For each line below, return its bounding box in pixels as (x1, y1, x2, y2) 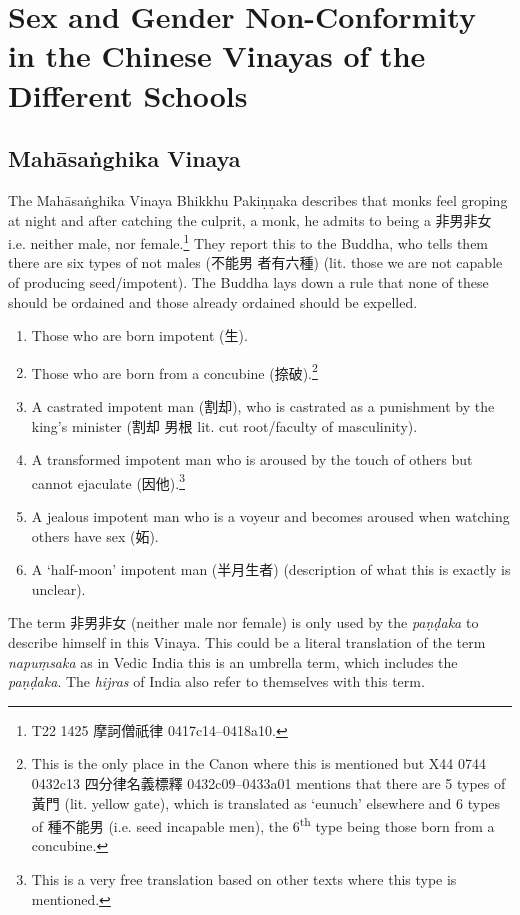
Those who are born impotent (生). (31, 325, 248, 346)
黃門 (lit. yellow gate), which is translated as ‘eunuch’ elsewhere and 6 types (31, 792, 501, 813)
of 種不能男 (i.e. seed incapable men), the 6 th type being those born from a (31, 813, 495, 836)
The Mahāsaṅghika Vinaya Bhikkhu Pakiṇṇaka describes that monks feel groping (8, 189, 508, 210)
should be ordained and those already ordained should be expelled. (8, 291, 418, 312)
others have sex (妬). (31, 525, 159, 546)
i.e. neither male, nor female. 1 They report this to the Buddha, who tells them (8, 230, 489, 253)
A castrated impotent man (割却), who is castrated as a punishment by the (31, 396, 495, 417)
